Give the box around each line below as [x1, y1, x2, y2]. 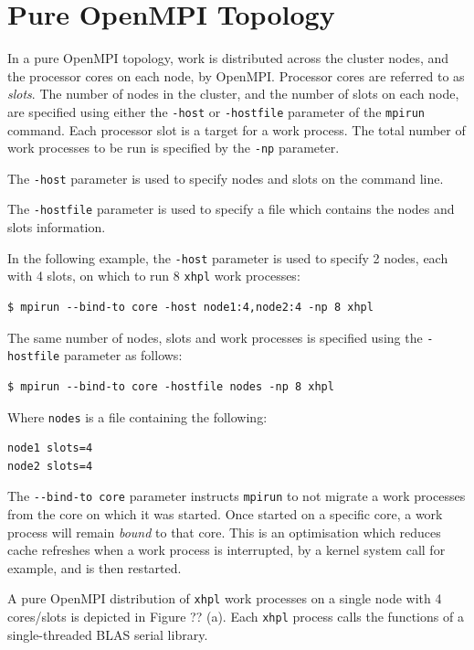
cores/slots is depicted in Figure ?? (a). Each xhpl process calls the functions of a [7, 607, 464, 626]
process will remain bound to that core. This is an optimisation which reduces [7, 522, 441, 541]
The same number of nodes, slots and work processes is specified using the [7, 327, 423, 346]
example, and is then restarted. [7, 558, 182, 577]
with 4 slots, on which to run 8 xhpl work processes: [7, 266, 300, 285]
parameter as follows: [63, 346, 183, 365]
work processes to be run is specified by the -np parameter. [7, 138, 340, 157]
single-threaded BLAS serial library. [7, 624, 208, 644]
